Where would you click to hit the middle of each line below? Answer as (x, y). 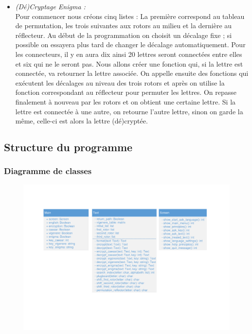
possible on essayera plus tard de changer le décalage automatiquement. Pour (130, 44)
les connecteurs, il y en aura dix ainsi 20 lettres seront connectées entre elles (129, 54)
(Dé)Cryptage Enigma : (50, 6)
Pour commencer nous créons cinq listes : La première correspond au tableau (130, 16)
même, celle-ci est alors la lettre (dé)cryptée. (81, 121)
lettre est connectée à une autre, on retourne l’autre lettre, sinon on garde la (129, 111)
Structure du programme (68, 147)
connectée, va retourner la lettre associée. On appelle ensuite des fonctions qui (132, 73)
